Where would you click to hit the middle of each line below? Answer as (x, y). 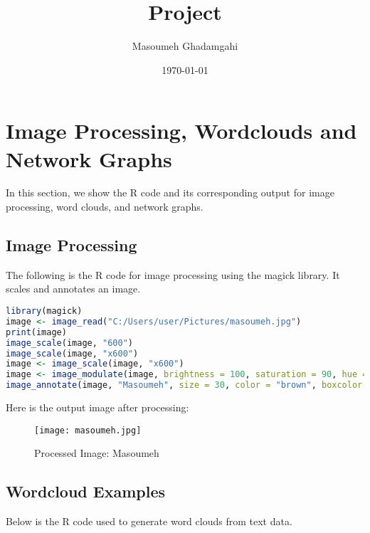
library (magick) (44, 311)
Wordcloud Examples (85, 491)
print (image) (36, 332)
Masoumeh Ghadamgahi (185, 46)
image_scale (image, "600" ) (69, 343)
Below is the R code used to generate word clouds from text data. (149, 521)
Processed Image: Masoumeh (97, 453)
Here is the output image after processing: (97, 407)
